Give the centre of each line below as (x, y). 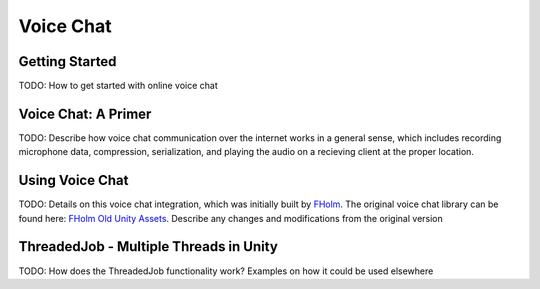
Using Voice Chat (73, 180)
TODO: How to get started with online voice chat (118, 86)
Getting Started (67, 61)
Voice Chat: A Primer (85, 113)
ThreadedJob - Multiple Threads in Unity (148, 246)
